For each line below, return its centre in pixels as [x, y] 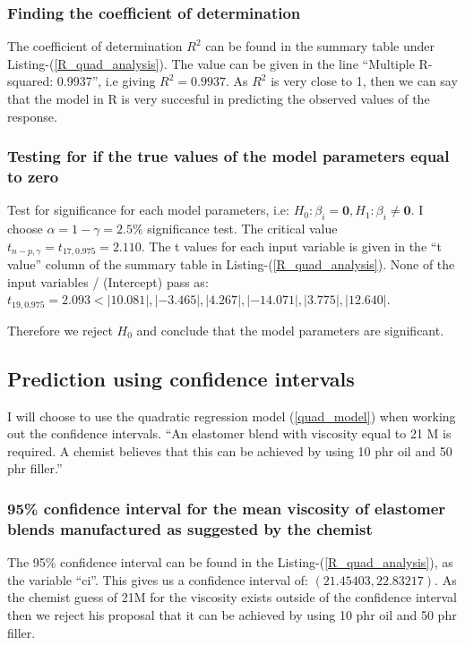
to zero [33, 177]
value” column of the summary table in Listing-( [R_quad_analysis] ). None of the [231, 264]
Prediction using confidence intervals [181, 378]
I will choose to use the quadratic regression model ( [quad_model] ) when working [232, 416]
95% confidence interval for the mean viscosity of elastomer [227, 508]
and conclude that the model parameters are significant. [290, 330]
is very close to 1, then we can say [364, 81]
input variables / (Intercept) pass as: [108, 281]
